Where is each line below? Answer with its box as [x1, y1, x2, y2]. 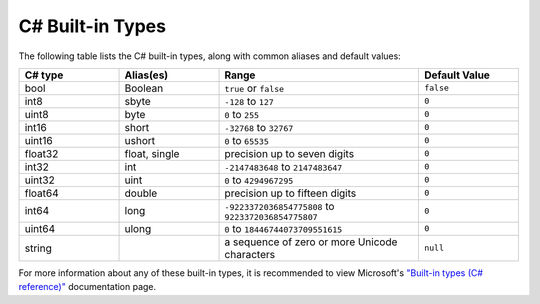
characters [224, 247, 275, 261]
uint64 [24, 221, 56, 235]
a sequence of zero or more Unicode [224, 235, 398, 249]
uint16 [24, 133, 54, 147]
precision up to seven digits [224, 146, 355, 160]
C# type [24, 68, 64, 82]
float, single [124, 146, 180, 160]
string [24, 241, 52, 255]
